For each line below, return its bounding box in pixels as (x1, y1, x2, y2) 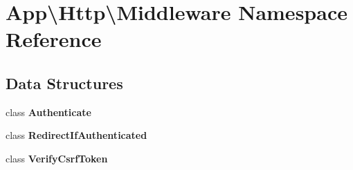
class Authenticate (6, 104, 91, 119)
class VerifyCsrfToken (6, 151, 108, 165)
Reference (6, 25, 102, 53)
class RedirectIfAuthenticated (6, 128, 147, 142)
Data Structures (6, 72, 123, 93)
